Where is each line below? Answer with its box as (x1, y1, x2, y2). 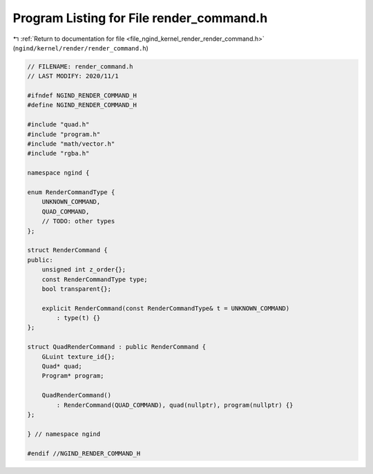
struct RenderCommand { (27, 246, 108, 254)
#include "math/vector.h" (27, 140, 115, 148)
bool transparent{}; (41, 285, 112, 293)
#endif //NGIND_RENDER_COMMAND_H (27, 449, 141, 457)
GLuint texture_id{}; (41, 352, 115, 361)
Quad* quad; (41, 363, 83, 370)
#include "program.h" (27, 130, 101, 138)
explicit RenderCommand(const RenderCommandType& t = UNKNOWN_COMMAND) (41, 304, 290, 312)
